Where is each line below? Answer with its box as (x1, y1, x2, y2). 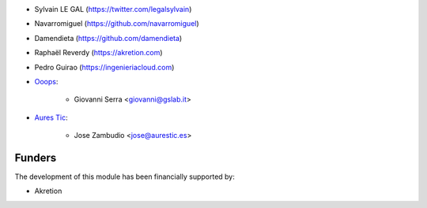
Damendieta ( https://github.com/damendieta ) (34, 33, 183, 43)
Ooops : (34, 76, 59, 86)
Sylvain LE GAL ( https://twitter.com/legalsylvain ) (34, 5, 192, 13)
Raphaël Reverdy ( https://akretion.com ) (34, 48, 163, 58)
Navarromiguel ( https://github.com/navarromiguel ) (34, 19, 199, 28)
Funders (14, 150, 57, 165)
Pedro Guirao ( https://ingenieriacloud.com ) (34, 62, 175, 72)
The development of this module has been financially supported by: (14, 172, 235, 181)
